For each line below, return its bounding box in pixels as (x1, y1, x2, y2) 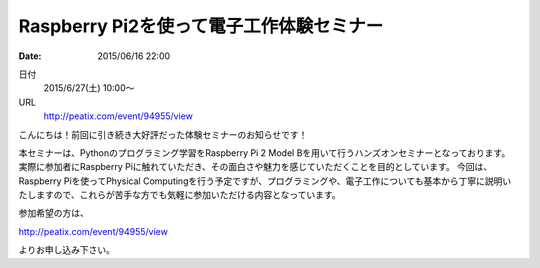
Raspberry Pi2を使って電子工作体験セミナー (18, 15, 384, 37)
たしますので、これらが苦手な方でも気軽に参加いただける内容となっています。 (18, 189, 341, 201)
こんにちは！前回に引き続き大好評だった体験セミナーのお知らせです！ (18, 128, 308, 140)
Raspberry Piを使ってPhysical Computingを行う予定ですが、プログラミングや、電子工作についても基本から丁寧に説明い (18, 175, 512, 187)
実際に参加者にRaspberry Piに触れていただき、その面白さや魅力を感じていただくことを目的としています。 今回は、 (18, 161, 493, 173)
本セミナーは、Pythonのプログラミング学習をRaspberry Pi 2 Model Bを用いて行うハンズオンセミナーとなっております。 (18, 146, 511, 159)
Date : (18, 50, 42, 62)
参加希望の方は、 (18, 207, 89, 219)
